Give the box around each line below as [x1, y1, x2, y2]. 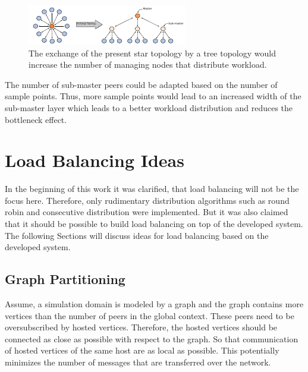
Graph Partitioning [5, 270, 125, 288]
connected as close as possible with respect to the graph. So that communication [5, 332, 298, 345]
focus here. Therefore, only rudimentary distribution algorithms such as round [5, 194, 290, 206]
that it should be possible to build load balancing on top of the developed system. [5, 217, 303, 230]
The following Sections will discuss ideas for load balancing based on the [5, 229, 269, 241]
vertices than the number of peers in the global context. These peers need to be [5, 309, 294, 321]
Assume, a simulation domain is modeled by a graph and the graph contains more [5, 298, 304, 310]
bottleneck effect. [5, 113, 67, 125]
